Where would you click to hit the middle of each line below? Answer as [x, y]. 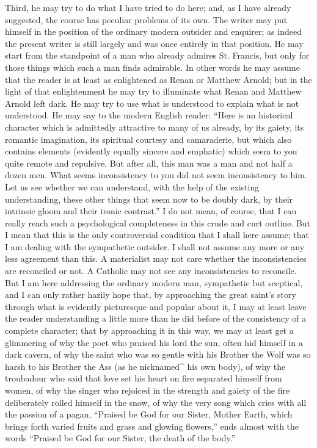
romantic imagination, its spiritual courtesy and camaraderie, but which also [148, 139]
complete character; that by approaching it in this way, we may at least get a [149, 331]
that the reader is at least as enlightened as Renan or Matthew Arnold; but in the [158, 79]
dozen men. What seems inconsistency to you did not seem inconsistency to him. [156, 175]
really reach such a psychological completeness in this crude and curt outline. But [158, 222]
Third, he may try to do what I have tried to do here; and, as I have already [148, 7]
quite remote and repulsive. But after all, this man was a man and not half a [149, 163]
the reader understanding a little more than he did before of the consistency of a [156, 318]
